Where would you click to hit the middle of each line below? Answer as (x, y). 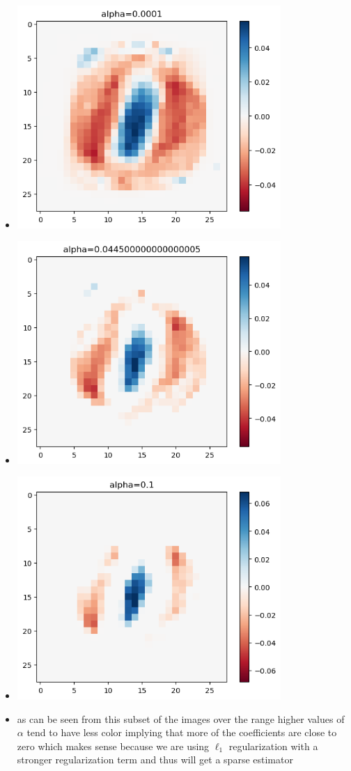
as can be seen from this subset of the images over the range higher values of (181, 718)
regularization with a (273, 746)
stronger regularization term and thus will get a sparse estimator (155, 760)
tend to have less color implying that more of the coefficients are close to (182, 732)
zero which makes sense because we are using (113, 746)
